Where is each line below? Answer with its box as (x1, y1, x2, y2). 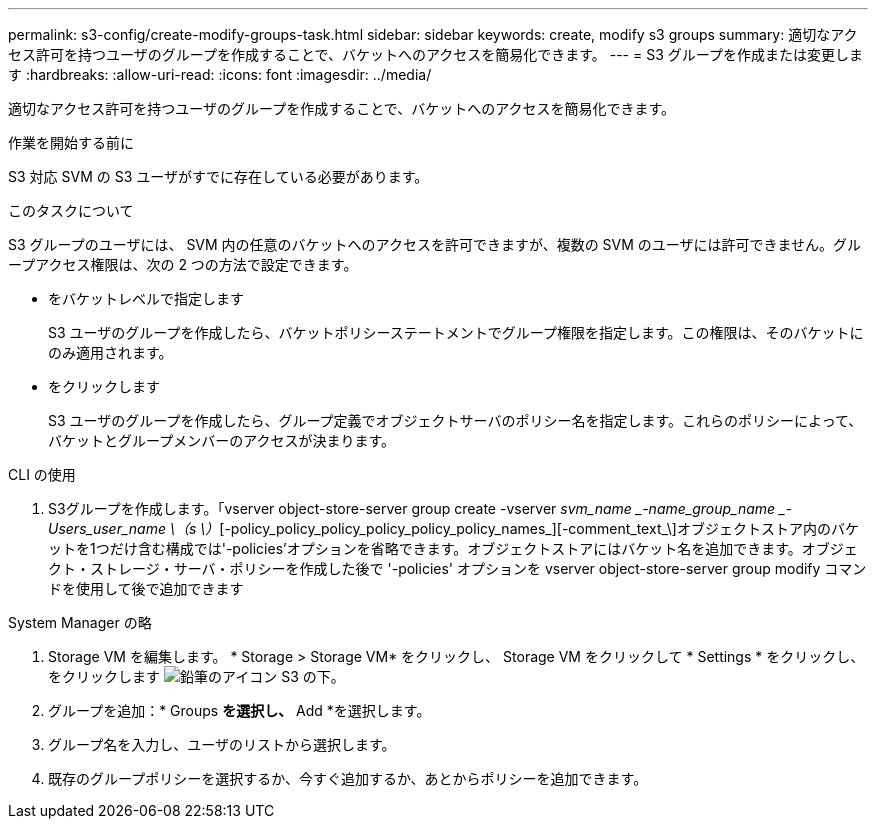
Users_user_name (48, 520, 166, 537)
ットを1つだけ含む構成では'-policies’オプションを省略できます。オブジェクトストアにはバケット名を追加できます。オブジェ (48, 540, 858, 557)
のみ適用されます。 (48, 344, 173, 361)
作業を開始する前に (8, 134, 134, 151)
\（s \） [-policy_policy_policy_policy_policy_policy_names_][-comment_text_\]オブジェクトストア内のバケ (169, 520, 859, 537)
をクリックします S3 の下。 (48, 668, 345, 685)
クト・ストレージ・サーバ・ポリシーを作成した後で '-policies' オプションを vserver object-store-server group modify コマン (48, 560, 867, 577)
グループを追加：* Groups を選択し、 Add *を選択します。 (48, 702, 431, 719)
